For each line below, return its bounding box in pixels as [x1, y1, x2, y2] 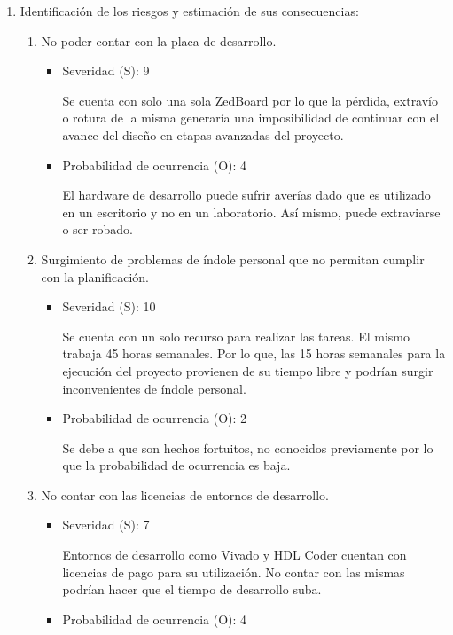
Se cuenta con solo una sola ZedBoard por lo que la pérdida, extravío [62, 90, 439, 109]
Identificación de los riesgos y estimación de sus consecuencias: [20, 2, 359, 20]
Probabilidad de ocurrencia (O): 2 [62, 409, 247, 427]
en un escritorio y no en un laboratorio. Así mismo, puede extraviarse [62, 202, 441, 221]
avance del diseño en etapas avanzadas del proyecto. [62, 125, 344, 144]
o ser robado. [62, 220, 133, 239]
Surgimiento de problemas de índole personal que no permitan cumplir [41, 249, 425, 268]
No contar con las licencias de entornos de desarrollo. [41, 485, 329, 504]
